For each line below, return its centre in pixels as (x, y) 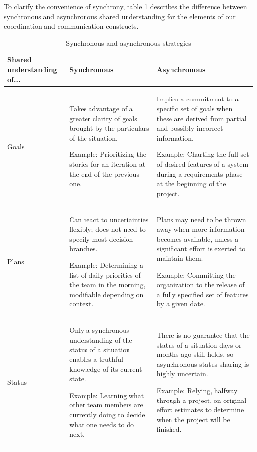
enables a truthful (96, 359)
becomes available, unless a (197, 238)
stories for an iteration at (107, 164)
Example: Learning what (107, 395)
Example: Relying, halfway (197, 390)
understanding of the (101, 339)
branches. (84, 248)
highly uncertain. (182, 374)
